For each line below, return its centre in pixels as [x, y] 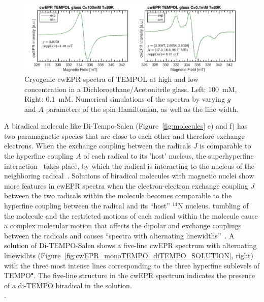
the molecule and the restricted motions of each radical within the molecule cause [131, 215]
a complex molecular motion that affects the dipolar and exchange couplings [123, 225]
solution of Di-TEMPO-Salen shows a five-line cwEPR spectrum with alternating [130, 245]
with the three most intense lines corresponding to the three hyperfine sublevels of [132, 265]
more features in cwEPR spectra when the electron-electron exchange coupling [126, 185]
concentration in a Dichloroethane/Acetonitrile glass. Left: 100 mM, [131, 89]
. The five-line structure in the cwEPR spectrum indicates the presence [144, 275]
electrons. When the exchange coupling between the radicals [98, 146]
